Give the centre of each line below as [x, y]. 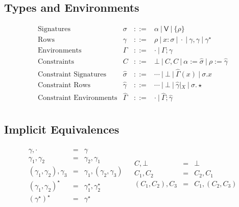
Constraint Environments [78, 98]
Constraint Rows [64, 85]
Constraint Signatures [72, 74]
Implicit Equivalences [62, 129]
